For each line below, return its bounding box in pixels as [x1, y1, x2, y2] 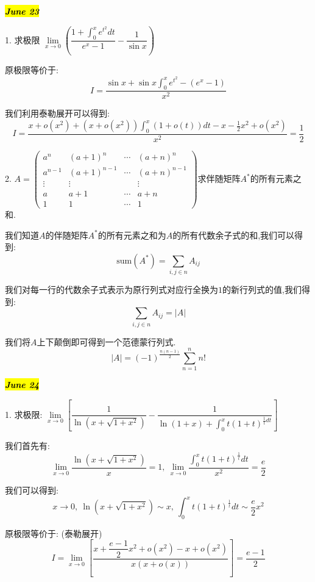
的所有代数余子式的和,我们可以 [172, 228, 295, 241]
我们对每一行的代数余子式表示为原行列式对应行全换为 [5, 283, 218, 296]
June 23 [5, 5, 40, 17]
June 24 [5, 378, 40, 391]
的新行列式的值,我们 [222, 283, 302, 296]
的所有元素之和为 [97, 228, 166, 241]
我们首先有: [5, 439, 50, 452]
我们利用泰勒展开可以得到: [5, 107, 110, 120]
